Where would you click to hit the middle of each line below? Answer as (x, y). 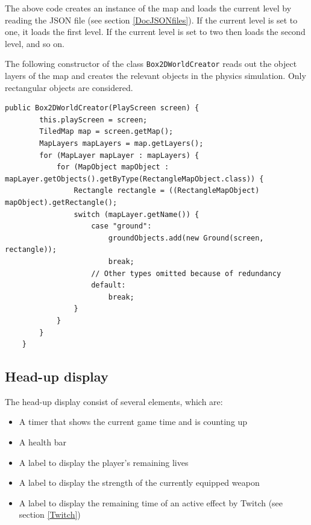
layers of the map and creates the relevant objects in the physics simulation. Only (155, 76)
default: (108, 285)
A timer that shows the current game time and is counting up (133, 422)
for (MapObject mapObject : (113, 167)
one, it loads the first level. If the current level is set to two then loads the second (155, 32)
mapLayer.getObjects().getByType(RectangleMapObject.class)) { (134, 179)
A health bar (43, 442)
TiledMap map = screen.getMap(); (106, 132)
